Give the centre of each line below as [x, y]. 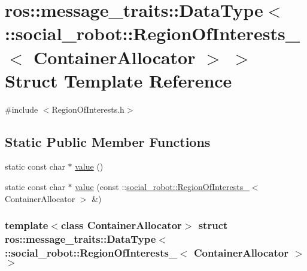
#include [22, 109]
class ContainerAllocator [121, 225]
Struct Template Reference [118, 80]
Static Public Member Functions [108, 141]
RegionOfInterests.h [88, 109]
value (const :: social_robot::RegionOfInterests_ [162, 187]
